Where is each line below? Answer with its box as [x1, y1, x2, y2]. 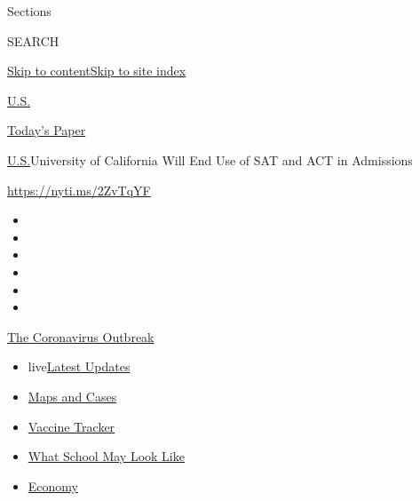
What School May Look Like [28, 447, 185, 465]
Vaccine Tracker [28, 417, 115, 435]
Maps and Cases [28, 386, 117, 405]
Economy [28, 476, 78, 495]
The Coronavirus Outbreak [7, 327, 155, 346]
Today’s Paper [7, 121, 86, 139]
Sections [7, 2, 52, 20]
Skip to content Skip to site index [7, 61, 186, 80]
